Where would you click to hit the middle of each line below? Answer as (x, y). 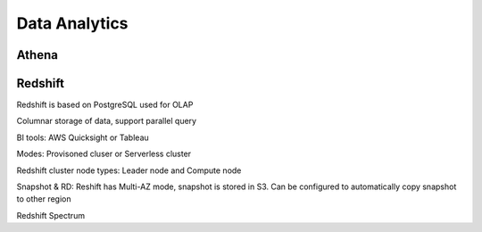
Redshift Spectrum (50, 215)
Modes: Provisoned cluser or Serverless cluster (104, 154)
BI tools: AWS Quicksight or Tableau (83, 137)
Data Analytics (72, 23)
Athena (37, 55)
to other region (44, 199)
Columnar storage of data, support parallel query (106, 121)
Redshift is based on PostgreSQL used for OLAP (105, 105)
